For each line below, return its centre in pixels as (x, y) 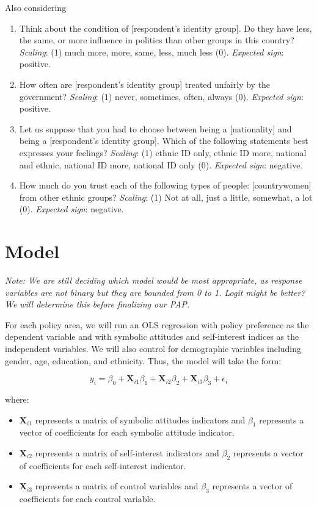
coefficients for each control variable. (87, 499)
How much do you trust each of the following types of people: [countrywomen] (165, 185)
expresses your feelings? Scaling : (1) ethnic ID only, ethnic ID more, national (163, 152)
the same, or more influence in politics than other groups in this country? (157, 40)
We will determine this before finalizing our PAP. (97, 304)
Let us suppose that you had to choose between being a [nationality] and (155, 128)
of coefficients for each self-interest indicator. (103, 465)
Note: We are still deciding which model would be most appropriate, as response (154, 280)
